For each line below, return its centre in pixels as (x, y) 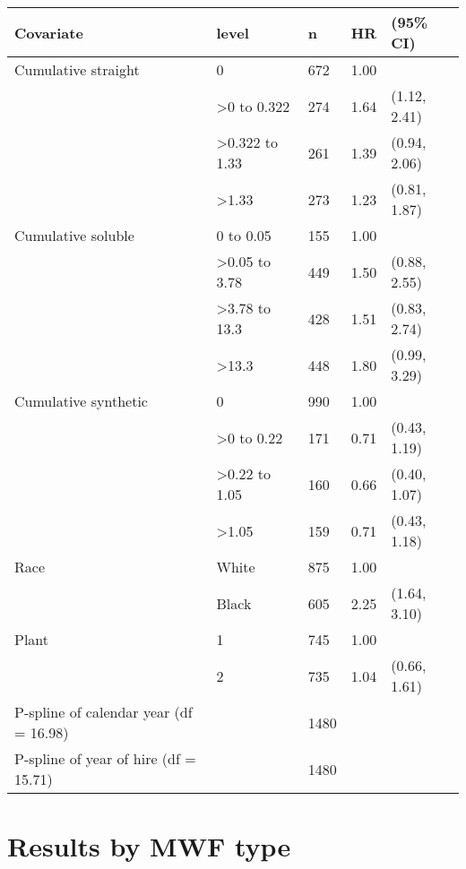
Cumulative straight (77, 69)
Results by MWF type (149, 846)
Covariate (49, 32)
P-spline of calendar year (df (104, 712)
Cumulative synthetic (81, 401)
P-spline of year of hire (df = (105, 758)
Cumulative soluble (74, 235)
